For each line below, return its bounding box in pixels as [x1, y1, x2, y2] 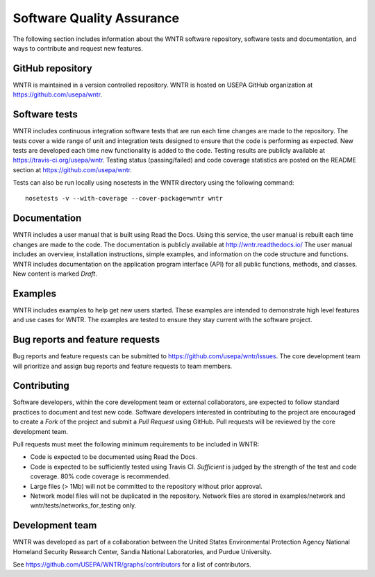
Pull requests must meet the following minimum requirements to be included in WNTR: [12, 440, 260, 449]
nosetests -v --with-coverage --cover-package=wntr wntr [25, 194, 224, 203]
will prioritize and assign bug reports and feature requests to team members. [12, 362, 233, 370]
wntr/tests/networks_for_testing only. [30, 501, 137, 510]
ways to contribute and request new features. [12, 44, 144, 52]
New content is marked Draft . [12, 269, 97, 278]
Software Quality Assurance [12, 10, 180, 26]
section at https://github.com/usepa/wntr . [12, 165, 132, 174]
